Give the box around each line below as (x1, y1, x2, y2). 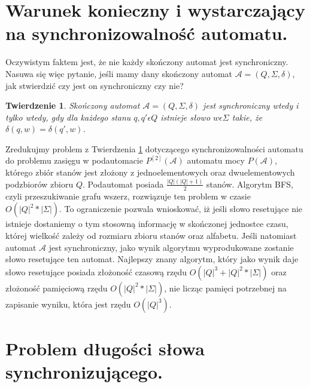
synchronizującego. (5, 360, 163, 384)
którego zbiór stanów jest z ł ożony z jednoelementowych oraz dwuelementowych (5, 166, 295, 179)
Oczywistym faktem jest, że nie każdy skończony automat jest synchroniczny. (5, 56, 288, 68)
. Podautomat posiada (83, 177, 164, 190)
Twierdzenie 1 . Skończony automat (5, 99, 140, 112)
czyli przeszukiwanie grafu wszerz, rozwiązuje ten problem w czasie (5, 189, 251, 202)
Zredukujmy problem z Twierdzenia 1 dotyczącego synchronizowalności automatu (5, 142, 303, 155)
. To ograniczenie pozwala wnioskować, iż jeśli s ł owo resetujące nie (59, 202, 303, 215)
